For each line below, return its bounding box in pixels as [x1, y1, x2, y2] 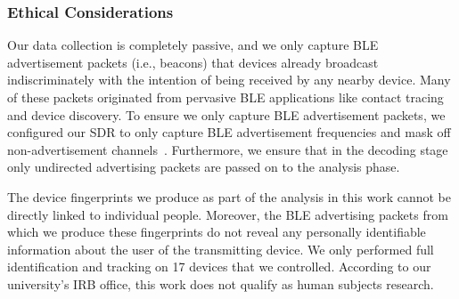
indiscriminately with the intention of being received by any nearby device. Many [7, 70, 451, 89]
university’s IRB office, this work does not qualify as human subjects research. [7, 274, 434, 293]
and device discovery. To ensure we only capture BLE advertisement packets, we [7, 105, 446, 124]
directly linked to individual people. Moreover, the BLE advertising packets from [7, 205, 448, 223]
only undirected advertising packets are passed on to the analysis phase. [7, 158, 400, 176]
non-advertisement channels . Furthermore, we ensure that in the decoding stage [7, 140, 448, 158]
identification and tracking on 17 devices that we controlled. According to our [7, 257, 431, 276]
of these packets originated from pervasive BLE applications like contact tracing [7, 88, 444, 106]
